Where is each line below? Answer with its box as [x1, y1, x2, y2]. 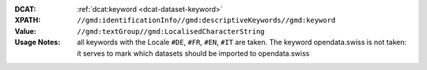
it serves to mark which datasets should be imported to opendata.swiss [77, 48, 310, 58]
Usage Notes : [14, 38, 61, 47]
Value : [14, 26, 37, 35]
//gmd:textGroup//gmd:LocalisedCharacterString [77, 27, 265, 35]
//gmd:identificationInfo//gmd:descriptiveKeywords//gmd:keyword [77, 16, 336, 25]
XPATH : [14, 16, 41, 25]
